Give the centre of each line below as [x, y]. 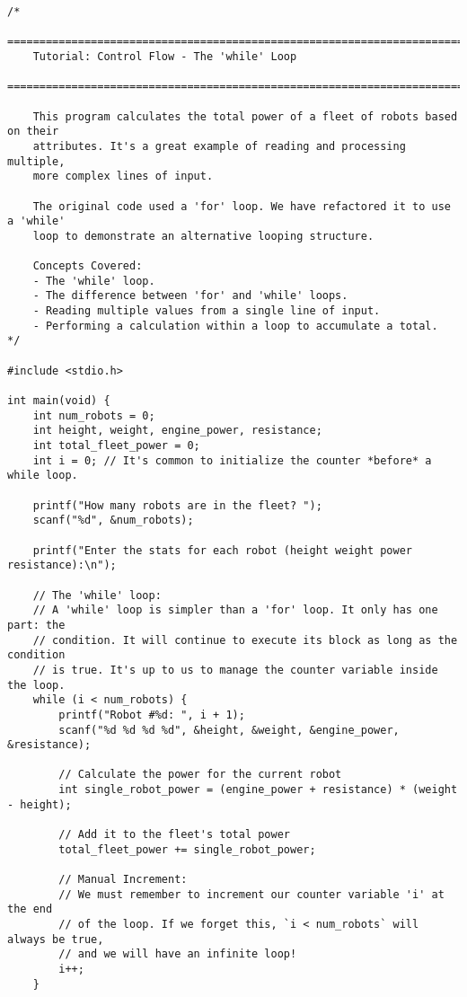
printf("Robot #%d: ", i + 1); [152, 715]
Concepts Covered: [88, 266]
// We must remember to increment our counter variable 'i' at [251, 894]
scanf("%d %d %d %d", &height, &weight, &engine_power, [229, 730]
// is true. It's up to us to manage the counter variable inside [235, 670]
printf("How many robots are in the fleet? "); [177, 505]
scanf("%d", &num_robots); [113, 521]
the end [30, 909]
